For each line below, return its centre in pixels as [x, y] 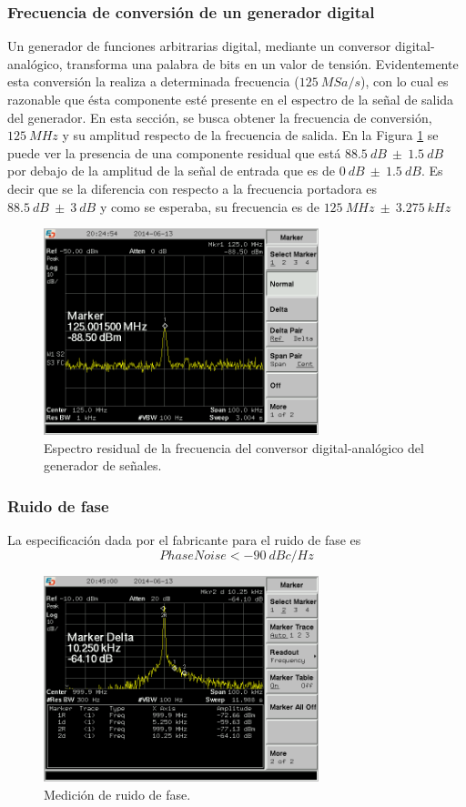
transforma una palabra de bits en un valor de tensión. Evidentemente [263, 63]
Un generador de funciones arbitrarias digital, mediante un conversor [199, 46]
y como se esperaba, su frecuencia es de [209, 206]
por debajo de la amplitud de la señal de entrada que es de [171, 171]
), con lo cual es [405, 81]
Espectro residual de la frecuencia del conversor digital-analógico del [234, 447]
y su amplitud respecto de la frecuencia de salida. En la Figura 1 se [250, 135]
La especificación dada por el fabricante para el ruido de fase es [184, 539]
